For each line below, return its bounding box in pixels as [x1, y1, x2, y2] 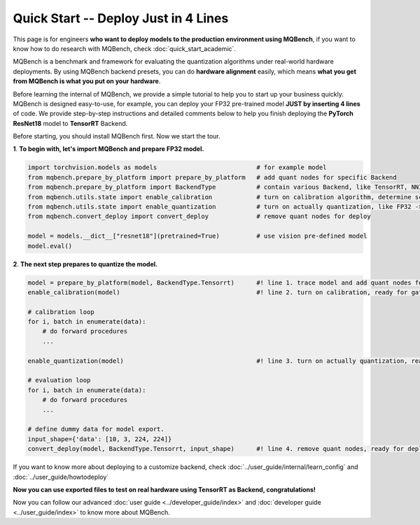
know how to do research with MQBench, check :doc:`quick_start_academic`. [13, 44, 236, 52]
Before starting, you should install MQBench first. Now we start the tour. [13, 132, 220, 141]
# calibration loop [27, 308, 94, 316]
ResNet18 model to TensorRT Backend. [13, 119, 128, 127]
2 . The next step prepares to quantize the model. [13, 259, 157, 268]
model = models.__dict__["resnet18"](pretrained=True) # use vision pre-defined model [27, 232, 367, 240]
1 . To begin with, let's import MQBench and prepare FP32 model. [13, 145, 204, 153]
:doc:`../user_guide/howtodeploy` [13, 473, 109, 481]
